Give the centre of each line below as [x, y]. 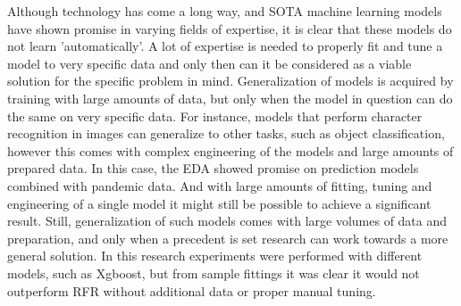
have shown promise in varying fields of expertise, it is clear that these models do [230, 28]
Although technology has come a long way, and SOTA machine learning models [225, 11]
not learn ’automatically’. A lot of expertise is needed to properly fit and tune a [225, 46]
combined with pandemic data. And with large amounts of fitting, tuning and [220, 185]
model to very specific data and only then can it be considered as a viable [210, 63]
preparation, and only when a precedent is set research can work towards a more [228, 238]
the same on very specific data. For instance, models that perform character [215, 116]
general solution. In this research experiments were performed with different [215, 256]
